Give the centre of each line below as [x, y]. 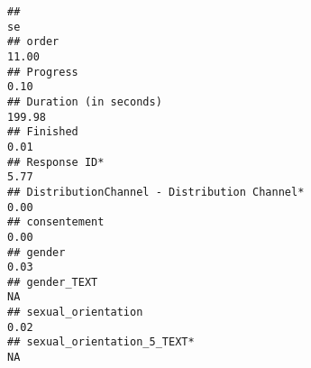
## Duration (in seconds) [85, 101]
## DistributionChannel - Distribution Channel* [156, 192]
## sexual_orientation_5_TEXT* [101, 342]
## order [33, 42]
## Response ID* [56, 162]
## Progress [43, 72]
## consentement [56, 222]
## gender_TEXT [53, 282]
